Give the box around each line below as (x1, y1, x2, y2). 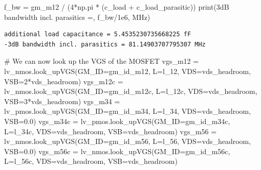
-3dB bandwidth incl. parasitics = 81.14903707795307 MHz (4, 40, 206, 48)
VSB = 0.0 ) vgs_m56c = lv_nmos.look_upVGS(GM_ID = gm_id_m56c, (4, 145, 230, 156)
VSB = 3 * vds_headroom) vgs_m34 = (4, 95, 120, 106)
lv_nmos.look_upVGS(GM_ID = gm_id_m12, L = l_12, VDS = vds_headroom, (4, 65, 251, 76)
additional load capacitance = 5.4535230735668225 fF (4, 31, 191, 38)
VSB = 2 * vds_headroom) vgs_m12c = (4, 76, 123, 86)
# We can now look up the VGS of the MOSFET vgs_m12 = (4, 56, 199, 66)
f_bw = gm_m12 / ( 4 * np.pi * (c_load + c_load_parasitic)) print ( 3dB (4, 2, 229, 12)
